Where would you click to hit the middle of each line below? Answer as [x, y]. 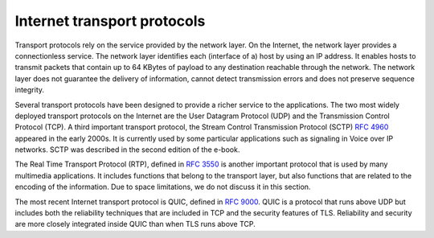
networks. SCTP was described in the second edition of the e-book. [127, 150]
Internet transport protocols [110, 21]
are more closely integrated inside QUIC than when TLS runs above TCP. [135, 224]
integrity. [29, 90]
